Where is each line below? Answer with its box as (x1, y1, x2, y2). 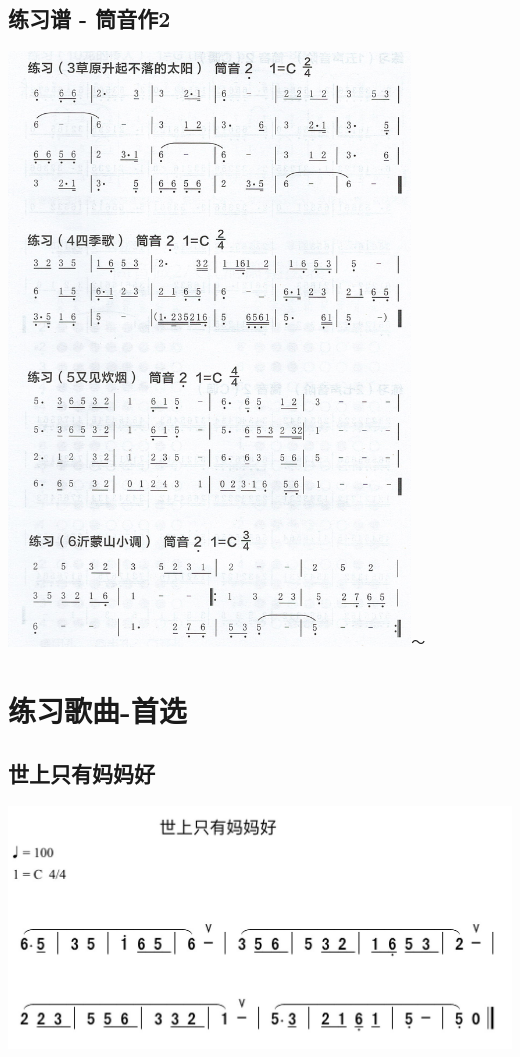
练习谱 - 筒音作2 (8, 3, 171, 34)
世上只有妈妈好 (8, 758, 155, 789)
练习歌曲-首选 (8, 689, 187, 730)
